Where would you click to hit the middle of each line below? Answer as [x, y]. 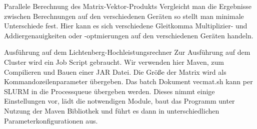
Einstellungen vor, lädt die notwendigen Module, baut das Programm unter [119, 101]
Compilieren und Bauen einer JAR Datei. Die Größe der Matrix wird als [115, 71]
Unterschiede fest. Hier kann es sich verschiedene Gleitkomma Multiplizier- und [126, 26]
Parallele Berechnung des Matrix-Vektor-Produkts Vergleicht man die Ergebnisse [128, 6]
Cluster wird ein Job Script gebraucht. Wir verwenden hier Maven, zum [114, 62]
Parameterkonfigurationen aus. [51, 120]
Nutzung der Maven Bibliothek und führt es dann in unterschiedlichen [112, 110]
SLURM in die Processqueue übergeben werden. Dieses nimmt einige [109, 91]
